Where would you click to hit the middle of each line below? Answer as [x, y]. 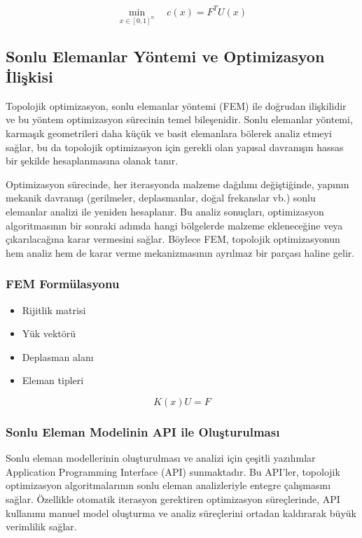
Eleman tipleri [53, 380]
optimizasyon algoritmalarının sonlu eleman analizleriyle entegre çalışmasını [168, 485]
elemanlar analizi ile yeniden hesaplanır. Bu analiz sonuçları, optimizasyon [165, 212]
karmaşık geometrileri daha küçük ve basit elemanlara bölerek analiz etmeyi [169, 133]
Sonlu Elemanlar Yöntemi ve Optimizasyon [165, 56]
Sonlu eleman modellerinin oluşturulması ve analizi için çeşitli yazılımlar [161, 458]
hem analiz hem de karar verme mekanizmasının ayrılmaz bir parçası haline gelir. [180, 252]
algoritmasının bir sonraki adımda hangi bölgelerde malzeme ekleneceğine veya [174, 225]
